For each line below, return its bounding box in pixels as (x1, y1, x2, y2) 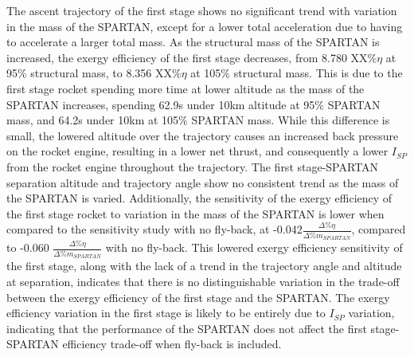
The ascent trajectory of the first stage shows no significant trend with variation (6, 2, 397, 18)
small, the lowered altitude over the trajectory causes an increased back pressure (6, 127, 399, 143)
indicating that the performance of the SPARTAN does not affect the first (6, 320, 367, 336)
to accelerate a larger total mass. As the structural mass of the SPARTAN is (6, 33, 380, 50)
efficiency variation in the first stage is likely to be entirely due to (6, 304, 326, 321)
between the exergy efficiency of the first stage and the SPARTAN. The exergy (6, 288, 390, 305)
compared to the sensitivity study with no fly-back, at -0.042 (6, 221, 303, 237)
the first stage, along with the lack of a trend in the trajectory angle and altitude (6, 257, 402, 274)
